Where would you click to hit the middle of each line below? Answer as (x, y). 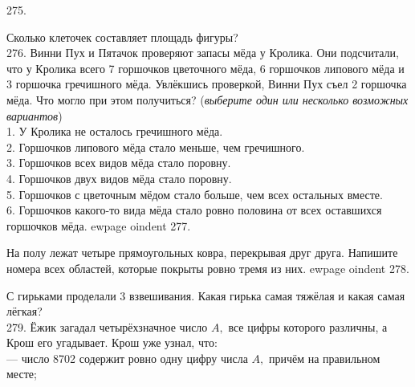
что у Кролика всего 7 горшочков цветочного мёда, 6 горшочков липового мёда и (205, 68)
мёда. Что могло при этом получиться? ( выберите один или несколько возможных (207, 99)
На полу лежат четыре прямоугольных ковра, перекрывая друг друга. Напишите (202, 253)
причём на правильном (324, 358)
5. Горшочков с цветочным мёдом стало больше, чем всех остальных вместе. (195, 194)
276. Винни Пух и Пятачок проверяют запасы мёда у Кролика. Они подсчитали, (203, 53)
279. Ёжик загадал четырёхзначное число (107, 326)
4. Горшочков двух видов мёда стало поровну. (119, 178)
